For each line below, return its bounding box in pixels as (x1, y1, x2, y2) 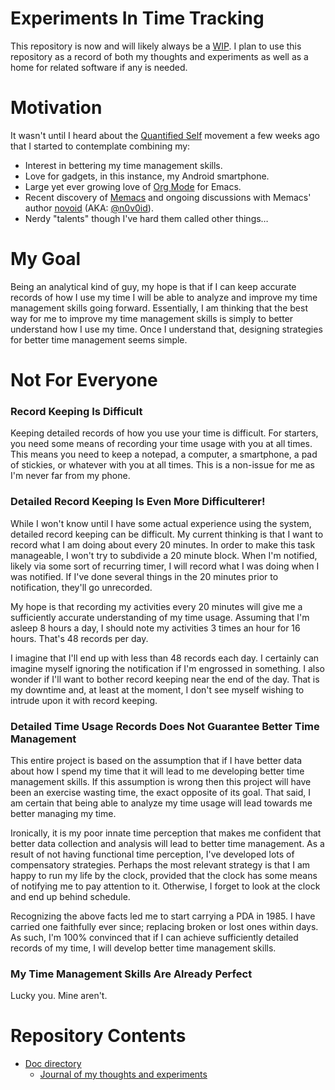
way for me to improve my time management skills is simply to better (10, 312, 294, 324)
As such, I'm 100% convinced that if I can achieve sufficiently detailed (10, 931, 299, 943)
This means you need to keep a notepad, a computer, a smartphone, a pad (10, 448, 318, 461)
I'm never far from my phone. (10, 470, 131, 482)
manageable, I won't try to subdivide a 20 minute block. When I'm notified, (10, 549, 318, 561)
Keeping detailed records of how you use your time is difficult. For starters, (10, 427, 319, 439)
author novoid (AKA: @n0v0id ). (24, 202, 154, 214)
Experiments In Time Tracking (10, 7, 265, 30)
